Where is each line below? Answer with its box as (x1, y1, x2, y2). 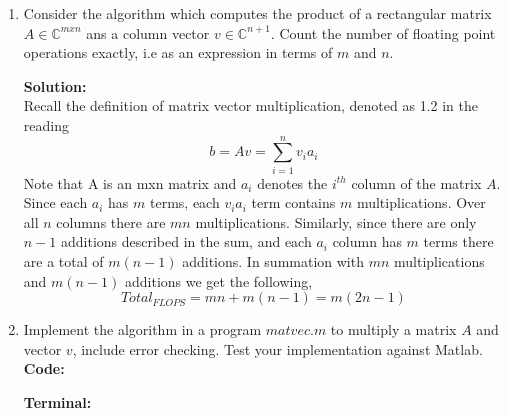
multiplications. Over (356, 192, 486, 213)
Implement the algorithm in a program (23, 319, 262, 340)
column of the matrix (351, 172, 482, 193)
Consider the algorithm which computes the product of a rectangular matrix (23, 3, 492, 23)
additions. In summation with (182, 251, 364, 272)
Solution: (23, 75, 87, 96)
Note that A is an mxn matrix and (23, 172, 237, 193)
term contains (251, 192, 336, 213)
